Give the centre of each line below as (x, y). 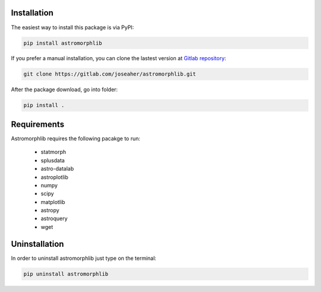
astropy (50, 211)
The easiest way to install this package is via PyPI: (73, 27)
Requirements (38, 124)
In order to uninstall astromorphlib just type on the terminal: (84, 258)
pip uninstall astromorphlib (66, 274)
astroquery (54, 219)
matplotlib (53, 202)
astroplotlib (54, 177)
